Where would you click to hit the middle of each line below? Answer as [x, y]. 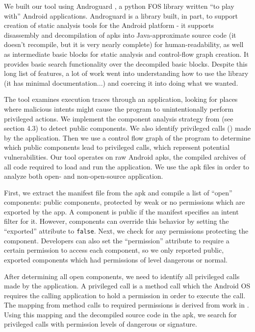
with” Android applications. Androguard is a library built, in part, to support [121, 15]
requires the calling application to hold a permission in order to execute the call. [125, 295]
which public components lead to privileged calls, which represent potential [117, 147]
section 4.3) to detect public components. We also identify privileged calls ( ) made [127, 128]
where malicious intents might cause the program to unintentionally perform [119, 108]
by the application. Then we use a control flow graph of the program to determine [127, 137]
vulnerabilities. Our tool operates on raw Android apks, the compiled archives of [125, 156]
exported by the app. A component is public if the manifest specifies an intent [121, 211]
